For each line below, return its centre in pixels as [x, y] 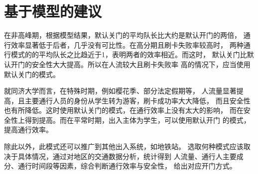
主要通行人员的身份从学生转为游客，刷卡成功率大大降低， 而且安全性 [137, 100]
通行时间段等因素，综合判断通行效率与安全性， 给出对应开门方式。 [127, 166]
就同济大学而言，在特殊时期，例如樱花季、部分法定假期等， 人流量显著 [120, 91]
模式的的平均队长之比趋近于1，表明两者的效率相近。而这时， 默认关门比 [129, 54]
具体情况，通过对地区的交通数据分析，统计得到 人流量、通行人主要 [127, 156]
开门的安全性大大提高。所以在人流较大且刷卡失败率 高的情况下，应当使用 [130, 64]
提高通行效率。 [28, 130]
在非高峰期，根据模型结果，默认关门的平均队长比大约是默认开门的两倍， [123, 35]
